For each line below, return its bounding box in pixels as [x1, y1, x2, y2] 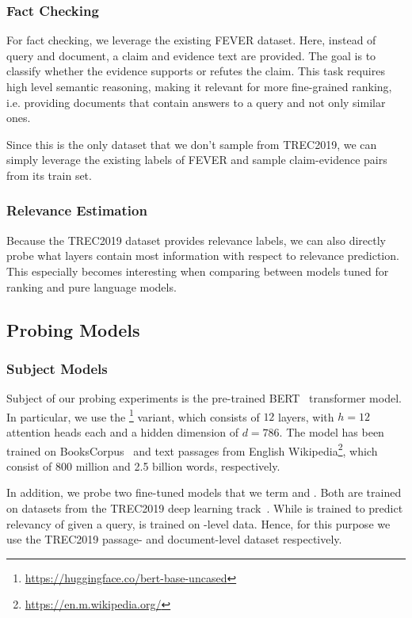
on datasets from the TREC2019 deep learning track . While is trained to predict [6, 500, 403, 517]
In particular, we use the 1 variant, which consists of [6, 406, 260, 425]
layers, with [278, 408, 334, 425]
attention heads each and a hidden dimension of [6, 424, 239, 440]
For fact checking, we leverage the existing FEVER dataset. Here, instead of [6, 32, 376, 48]
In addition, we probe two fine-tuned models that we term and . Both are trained [6, 484, 402, 501]
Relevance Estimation [6, 200, 147, 220]
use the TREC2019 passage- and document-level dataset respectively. [6, 531, 342, 547]
